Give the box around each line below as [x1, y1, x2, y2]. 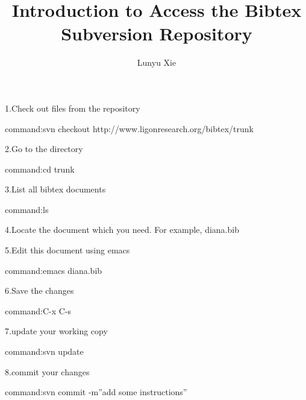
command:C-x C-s [5, 304, 72, 317]
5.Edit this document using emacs [5, 244, 130, 256]
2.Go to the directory [5, 142, 83, 155]
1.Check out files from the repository [5, 101, 140, 114]
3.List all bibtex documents [5, 183, 106, 195]
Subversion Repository [61, 21, 252, 46]
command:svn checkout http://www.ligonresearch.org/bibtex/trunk [5, 122, 254, 135]
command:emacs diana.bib [5, 264, 102, 276]
